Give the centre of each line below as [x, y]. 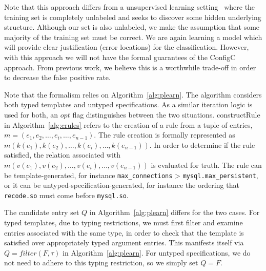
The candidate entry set [42, 212]
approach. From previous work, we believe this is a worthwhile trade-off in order [130, 67]
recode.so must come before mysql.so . [66, 195]
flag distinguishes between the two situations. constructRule [166, 114]
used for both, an [31, 114]
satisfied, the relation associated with [63, 155]
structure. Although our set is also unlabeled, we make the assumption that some [132, 27]
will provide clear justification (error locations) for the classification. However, [127, 47]
